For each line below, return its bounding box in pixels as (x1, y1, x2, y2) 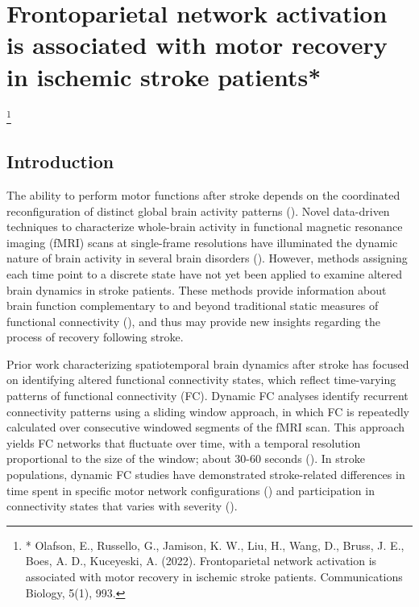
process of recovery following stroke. (6, 328, 184, 345)
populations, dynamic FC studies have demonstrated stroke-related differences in (6, 466, 405, 483)
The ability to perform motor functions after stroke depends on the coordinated (6, 186, 400, 203)
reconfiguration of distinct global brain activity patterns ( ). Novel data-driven (6, 202, 390, 219)
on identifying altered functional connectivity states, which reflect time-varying (6, 371, 396, 388)
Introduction (6, 149, 114, 174)
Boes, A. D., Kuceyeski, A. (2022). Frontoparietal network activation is (25, 552, 377, 569)
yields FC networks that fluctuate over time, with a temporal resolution (6, 434, 361, 451)
